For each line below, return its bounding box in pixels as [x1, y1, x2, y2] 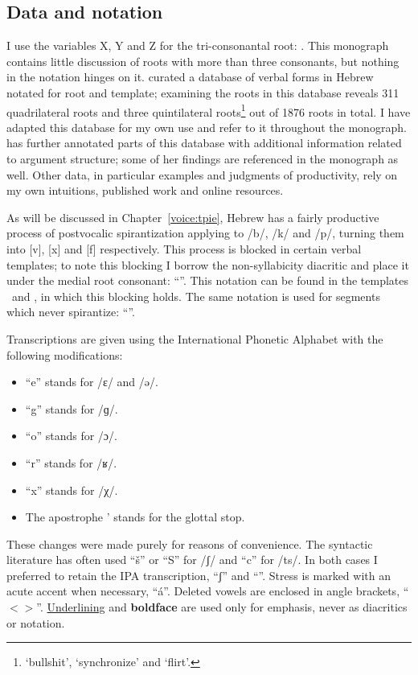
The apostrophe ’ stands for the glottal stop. [25, 508, 245, 525]
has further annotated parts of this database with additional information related [6, 134, 402, 151]
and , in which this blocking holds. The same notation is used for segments [11, 287, 380, 304]
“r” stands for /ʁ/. [25, 454, 117, 471]
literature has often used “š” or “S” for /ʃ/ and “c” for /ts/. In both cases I [6, 551, 378, 568]
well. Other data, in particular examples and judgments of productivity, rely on [6, 166, 398, 183]
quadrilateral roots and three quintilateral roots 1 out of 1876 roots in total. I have [6, 101, 411, 120]
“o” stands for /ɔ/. [25, 427, 117, 444]
